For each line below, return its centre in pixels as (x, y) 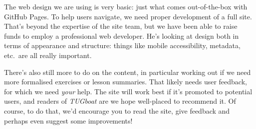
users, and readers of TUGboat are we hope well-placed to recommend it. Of (120, 101)
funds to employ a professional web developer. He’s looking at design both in (122, 35)
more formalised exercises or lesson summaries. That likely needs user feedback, (126, 82)
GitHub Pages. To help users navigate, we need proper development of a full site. (128, 16)
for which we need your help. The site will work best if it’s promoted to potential (128, 91)
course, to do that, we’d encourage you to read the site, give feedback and (117, 110)
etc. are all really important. (48, 55)
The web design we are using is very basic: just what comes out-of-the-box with (126, 6)
